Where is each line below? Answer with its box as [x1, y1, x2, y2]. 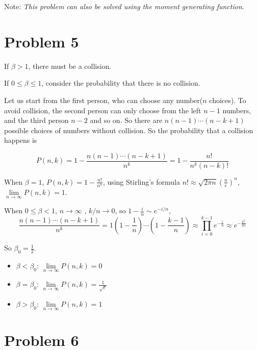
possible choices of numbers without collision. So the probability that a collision [4, 124, 253, 135]
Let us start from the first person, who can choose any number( [4, 94, 203, 105]
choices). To [209, 94, 246, 105]
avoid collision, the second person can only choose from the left [4, 105, 201, 115]
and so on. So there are [90, 115, 163, 126]
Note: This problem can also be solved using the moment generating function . [4, 1, 244, 11]
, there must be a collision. [28, 60, 112, 71]
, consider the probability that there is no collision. [41, 78, 200, 88]
